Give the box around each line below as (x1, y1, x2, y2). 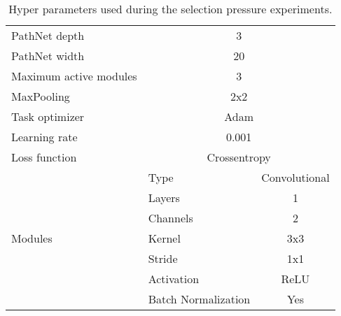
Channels (148, 210, 193, 226)
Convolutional (261, 169, 330, 185)
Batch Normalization (148, 291, 251, 307)
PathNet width (11, 48, 85, 64)
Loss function (11, 149, 77, 165)
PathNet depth (11, 27, 85, 43)
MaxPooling (11, 88, 70, 104)
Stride (148, 250, 178, 266)
